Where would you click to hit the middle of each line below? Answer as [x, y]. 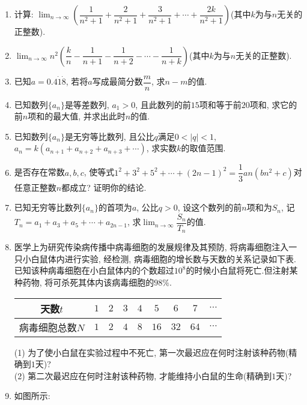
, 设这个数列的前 [210, 207]
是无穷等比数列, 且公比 [109, 136]
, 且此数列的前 [163, 104]
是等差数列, [87, 104]
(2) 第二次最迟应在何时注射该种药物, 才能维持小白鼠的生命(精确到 [143, 375]
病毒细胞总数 [48, 327]
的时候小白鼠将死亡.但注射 [238, 270]
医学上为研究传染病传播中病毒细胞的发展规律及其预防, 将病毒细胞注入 [151, 247]
